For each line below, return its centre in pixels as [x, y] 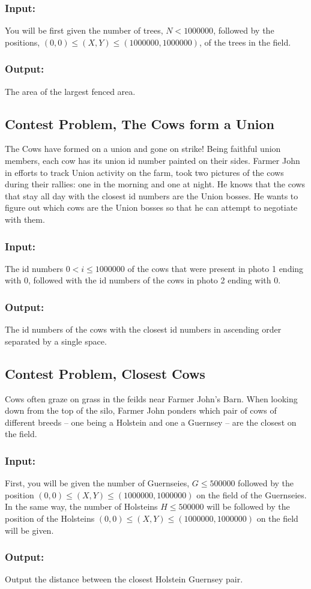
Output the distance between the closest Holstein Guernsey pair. [124, 579]
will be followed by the [248, 506]
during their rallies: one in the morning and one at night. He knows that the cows [155, 184]
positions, [23, 42]
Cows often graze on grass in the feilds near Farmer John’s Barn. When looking [151, 398]
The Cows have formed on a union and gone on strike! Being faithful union [143, 149]
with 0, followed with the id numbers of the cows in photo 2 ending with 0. [143, 280]
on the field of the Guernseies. [252, 494]
